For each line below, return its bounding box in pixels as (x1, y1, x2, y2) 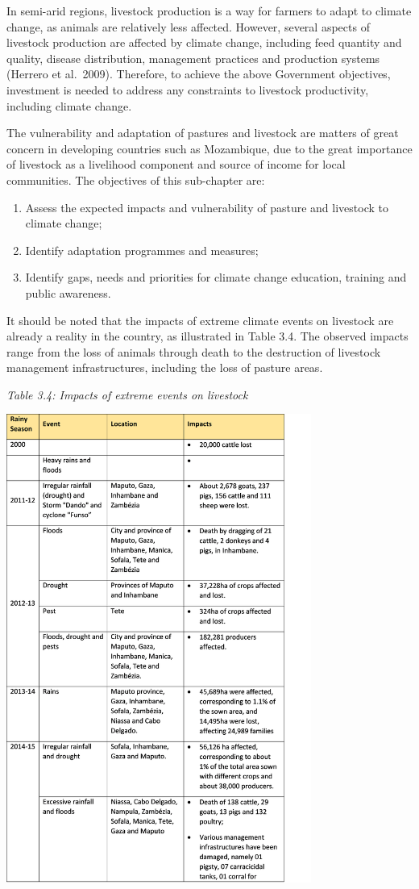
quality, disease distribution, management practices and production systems (6, 49, 380, 66)
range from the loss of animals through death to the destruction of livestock (6, 343, 381, 360)
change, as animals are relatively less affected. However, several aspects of (6, 18, 370, 35)
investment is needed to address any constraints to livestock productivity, (6, 81, 369, 98)
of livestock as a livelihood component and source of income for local (6, 156, 346, 173)
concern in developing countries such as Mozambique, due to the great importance (6, 140, 413, 157)
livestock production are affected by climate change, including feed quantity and (6, 34, 402, 51)
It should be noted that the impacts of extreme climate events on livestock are (6, 311, 394, 328)
